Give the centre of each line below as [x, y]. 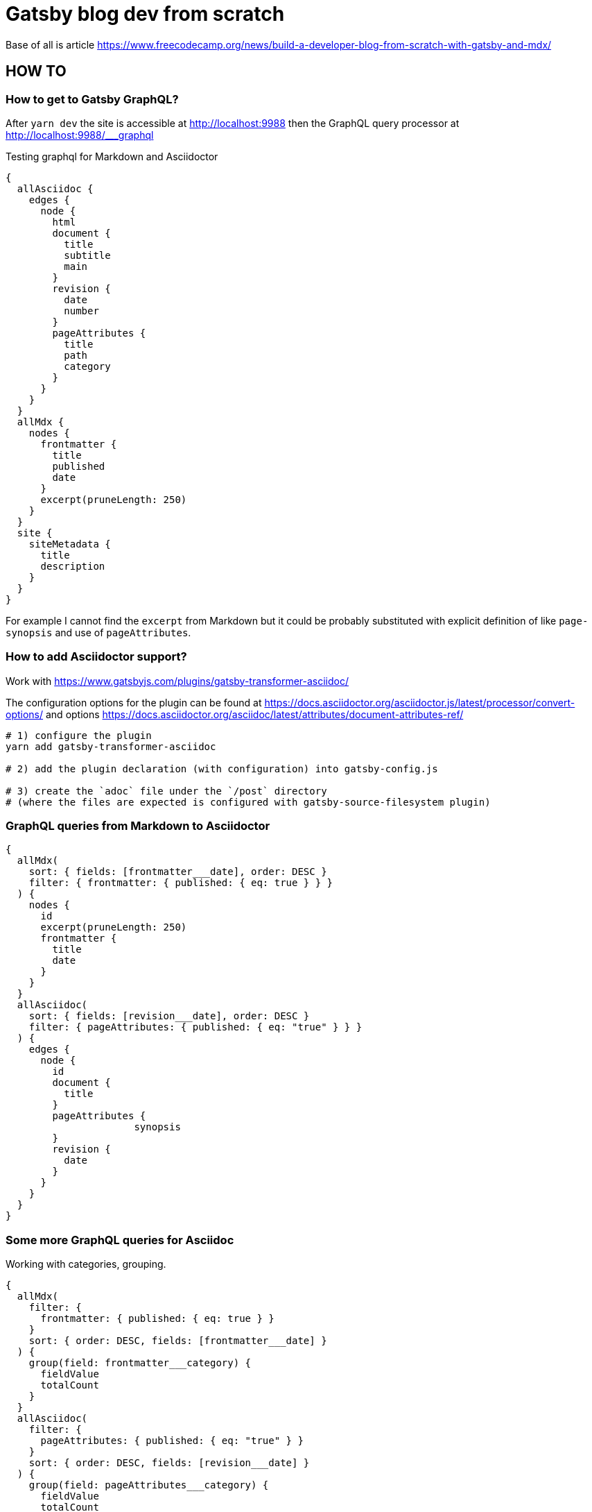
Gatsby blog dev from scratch [145, 14]
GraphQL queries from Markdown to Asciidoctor [138, 826]
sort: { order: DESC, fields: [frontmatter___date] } [178, 1341]
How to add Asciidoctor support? [96, 657]
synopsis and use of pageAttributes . [98, 632]
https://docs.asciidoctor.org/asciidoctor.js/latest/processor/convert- [420, 702]
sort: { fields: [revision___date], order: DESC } [169, 1016]
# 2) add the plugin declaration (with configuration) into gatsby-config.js [222, 768]
